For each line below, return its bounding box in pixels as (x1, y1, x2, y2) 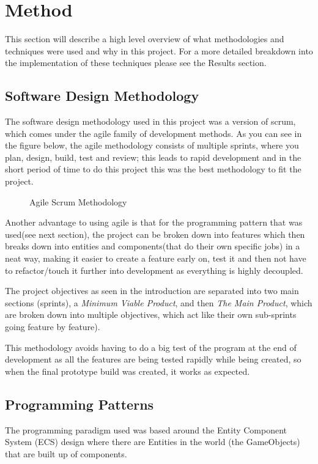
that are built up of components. (5, 447, 127, 460)
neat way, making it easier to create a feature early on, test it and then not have (5, 252, 306, 265)
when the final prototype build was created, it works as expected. (5, 364, 250, 377)
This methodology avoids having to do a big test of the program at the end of (5, 341, 297, 353)
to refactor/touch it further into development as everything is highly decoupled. (5, 263, 303, 276)
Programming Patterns (5, 394, 154, 413)
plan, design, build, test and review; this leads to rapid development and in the (5, 150, 301, 163)
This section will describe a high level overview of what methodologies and (5, 32, 284, 45)
